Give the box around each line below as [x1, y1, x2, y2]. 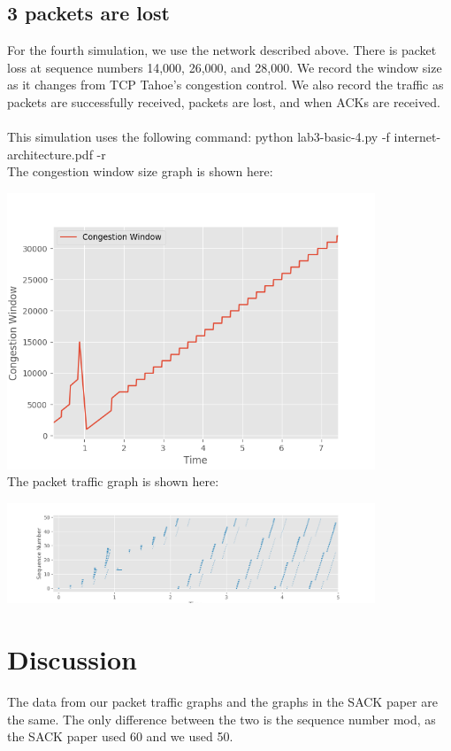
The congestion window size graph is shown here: [7, 162, 273, 181]
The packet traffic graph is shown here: [7, 472, 219, 491]
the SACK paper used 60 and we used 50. [7, 727, 233, 746]
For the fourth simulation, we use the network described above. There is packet [7, 41, 437, 59]
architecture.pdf [7, 144, 93, 163]
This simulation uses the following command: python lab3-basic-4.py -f [7, 128, 390, 146]
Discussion [7, 640, 137, 677]
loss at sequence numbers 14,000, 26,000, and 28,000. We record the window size [7, 58, 442, 76]
